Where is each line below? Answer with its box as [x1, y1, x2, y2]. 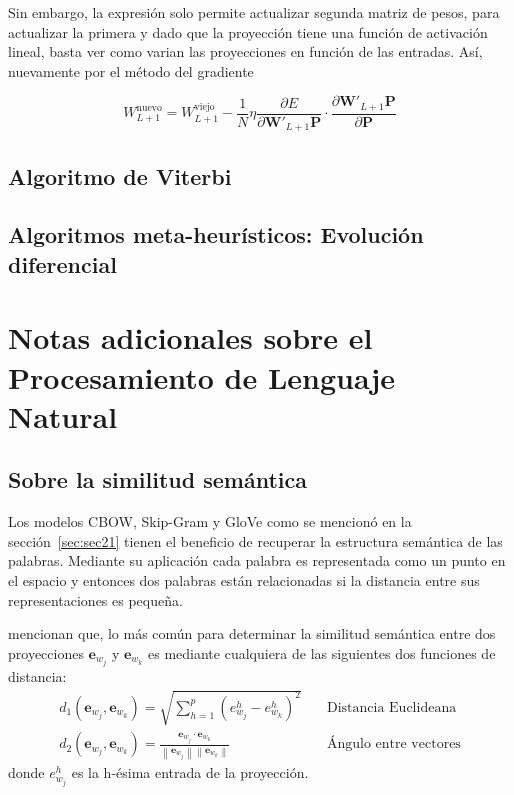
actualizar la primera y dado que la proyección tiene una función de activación [8, 21, 488, 42]
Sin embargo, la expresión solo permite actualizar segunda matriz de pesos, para [8, 2, 500, 22]
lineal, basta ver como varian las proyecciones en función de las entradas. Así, [8, 41, 483, 62]
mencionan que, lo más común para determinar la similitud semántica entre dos [8, 623, 496, 644]
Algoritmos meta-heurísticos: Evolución [8, 219, 424, 250]
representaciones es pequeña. [8, 589, 183, 610]
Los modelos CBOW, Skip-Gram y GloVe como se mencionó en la [8, 511, 412, 532]
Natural [8, 395, 118, 436]
